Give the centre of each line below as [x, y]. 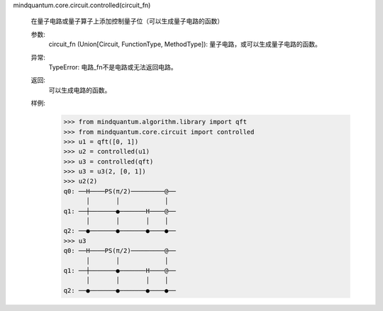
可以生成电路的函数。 [80, 90]
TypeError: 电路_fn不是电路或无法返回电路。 [113, 67]
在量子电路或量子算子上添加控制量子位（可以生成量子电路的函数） [127, 21]
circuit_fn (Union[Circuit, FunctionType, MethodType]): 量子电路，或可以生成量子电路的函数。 [185, 44]
